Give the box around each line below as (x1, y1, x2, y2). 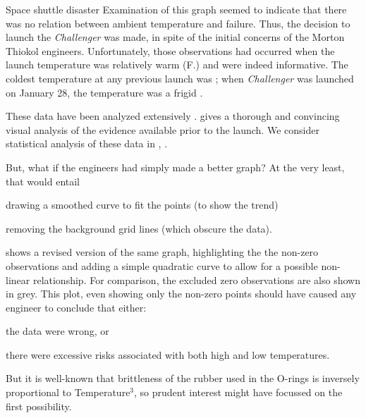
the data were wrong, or (6, 324, 109, 338)
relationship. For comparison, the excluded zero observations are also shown (32, 272, 360, 287)
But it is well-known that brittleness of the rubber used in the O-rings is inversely (6, 371, 360, 386)
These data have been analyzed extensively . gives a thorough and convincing (6, 109, 340, 123)
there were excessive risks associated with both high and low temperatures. (6, 347, 330, 362)
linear (6, 272, 30, 287)
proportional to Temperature (6, 385, 130, 400)
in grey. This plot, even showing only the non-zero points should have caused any (6, 286, 357, 301)
